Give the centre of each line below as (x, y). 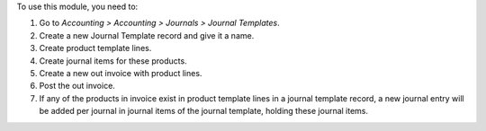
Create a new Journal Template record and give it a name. (147, 35)
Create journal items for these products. (113, 61)
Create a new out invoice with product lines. (121, 73)
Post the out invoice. (77, 86)
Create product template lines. (95, 48)
